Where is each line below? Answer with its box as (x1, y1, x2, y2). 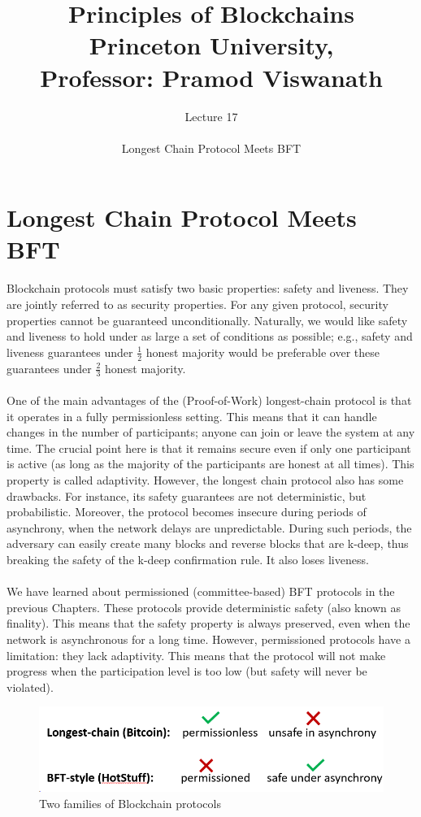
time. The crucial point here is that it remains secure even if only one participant (7, 439, 411, 456)
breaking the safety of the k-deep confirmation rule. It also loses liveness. (7, 550, 369, 567)
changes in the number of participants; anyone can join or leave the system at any (7, 424, 415, 441)
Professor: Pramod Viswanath (40, 60, 383, 93)
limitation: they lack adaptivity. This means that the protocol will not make (7, 646, 386, 663)
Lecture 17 (184, 107, 238, 124)
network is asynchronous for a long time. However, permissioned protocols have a (7, 630, 410, 647)
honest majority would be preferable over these (145, 343, 380, 360)
